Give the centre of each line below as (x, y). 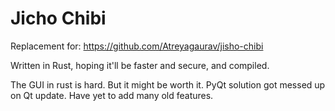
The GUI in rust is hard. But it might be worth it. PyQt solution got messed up (168, 84)
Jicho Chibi (58, 18)
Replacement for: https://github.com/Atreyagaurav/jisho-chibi (137, 46)
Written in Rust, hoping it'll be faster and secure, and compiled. (140, 65)
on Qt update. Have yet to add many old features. (112, 95)
